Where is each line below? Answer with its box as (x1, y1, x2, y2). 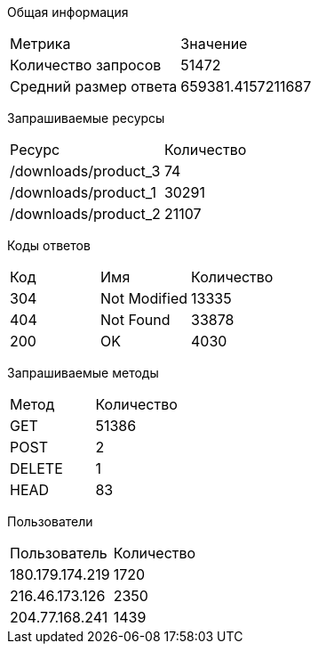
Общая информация (7, 4, 129, 20)
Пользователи (7, 514, 93, 529)
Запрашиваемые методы (7, 365, 159, 380)
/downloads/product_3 (10, 162, 161, 180)
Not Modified (100, 289, 188, 307)
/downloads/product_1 (10, 183, 156, 201)
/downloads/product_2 (10, 205, 161, 223)
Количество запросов (10, 56, 162, 74)
